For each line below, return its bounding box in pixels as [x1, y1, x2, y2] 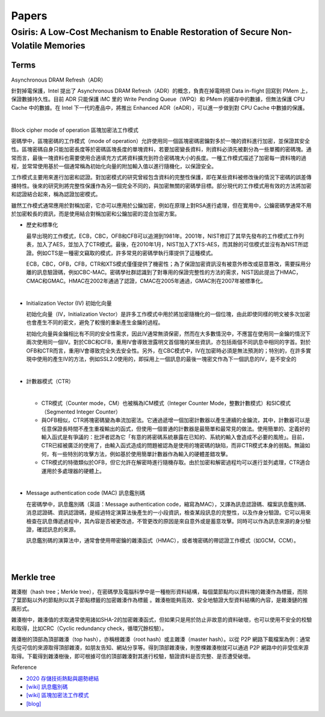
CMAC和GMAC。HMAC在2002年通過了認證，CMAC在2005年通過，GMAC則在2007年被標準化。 [26, 277, 267, 284]
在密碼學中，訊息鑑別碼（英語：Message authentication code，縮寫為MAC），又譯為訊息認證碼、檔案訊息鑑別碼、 [26, 500, 310, 508]
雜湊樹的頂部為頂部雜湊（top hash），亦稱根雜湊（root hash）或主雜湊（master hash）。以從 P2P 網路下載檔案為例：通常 [11, 636, 311, 643]
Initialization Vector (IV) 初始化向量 [26, 299, 112, 307]
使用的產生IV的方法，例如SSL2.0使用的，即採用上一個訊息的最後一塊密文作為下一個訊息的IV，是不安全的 [36, 355, 297, 362]
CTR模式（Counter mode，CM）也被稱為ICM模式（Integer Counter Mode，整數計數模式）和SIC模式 [41, 400, 291, 407]
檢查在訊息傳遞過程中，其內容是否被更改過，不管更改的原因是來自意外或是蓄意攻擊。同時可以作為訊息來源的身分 [26, 517, 306, 524]
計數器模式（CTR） [26, 377, 75, 384]
